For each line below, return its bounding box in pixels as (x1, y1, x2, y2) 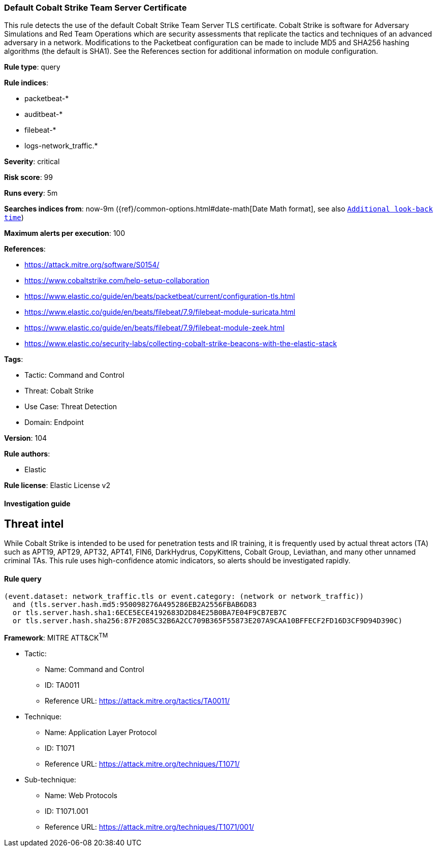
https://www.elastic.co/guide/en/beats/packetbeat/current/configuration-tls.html (24, 292, 295, 301)
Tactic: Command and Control (24, 371, 124, 380)
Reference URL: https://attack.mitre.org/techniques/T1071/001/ (45, 822, 254, 831)
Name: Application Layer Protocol (45, 727, 157, 737)
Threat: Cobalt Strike (24, 386, 94, 396)
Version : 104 (4, 434, 47, 443)
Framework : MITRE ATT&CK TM (4, 632, 108, 642)
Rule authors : (4, 449, 50, 459)
